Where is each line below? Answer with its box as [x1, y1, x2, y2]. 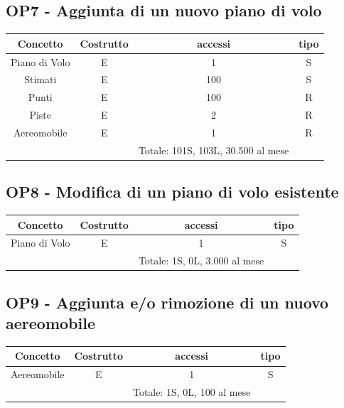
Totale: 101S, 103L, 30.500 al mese [138, 142, 289, 157]
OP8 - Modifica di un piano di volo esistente [6, 181, 339, 203]
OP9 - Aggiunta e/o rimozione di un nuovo [6, 291, 329, 313]
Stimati [24, 72, 57, 87]
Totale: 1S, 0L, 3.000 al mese [138, 253, 264, 268]
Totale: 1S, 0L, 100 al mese [132, 385, 251, 399]
